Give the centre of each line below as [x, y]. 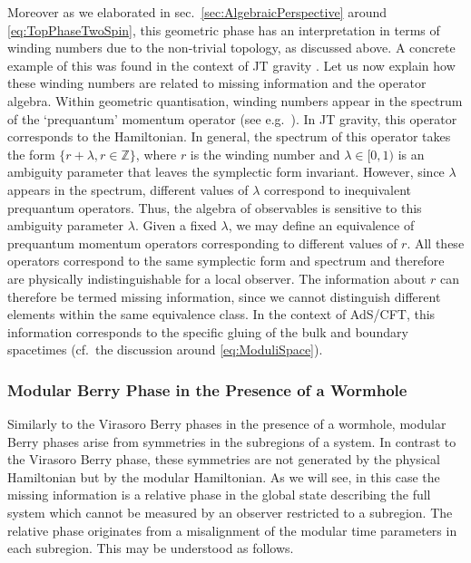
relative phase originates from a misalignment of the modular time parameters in [232, 530]
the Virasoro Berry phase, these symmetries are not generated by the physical [224, 459]
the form [31, 154]
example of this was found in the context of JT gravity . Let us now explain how [231, 65]
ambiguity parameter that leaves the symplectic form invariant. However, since [226, 172]
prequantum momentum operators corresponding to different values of [202, 243]
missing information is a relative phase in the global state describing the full [219, 495]
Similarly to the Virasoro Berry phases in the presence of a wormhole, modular [227, 424]
